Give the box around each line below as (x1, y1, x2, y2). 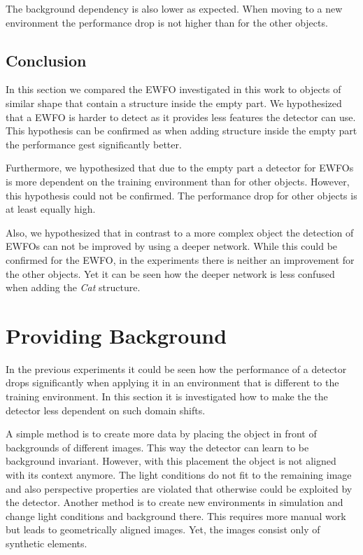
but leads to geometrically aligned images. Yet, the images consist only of (6, 522, 320, 537)
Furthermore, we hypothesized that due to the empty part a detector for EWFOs (6, 160, 354, 175)
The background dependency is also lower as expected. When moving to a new (6, 1, 343, 15)
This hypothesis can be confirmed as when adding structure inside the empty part (6, 123, 357, 138)
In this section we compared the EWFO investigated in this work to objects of (6, 82, 341, 97)
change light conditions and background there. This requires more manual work (6, 508, 346, 523)
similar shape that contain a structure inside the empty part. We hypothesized (6, 95, 342, 110)
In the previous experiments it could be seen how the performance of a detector (6, 361, 347, 376)
